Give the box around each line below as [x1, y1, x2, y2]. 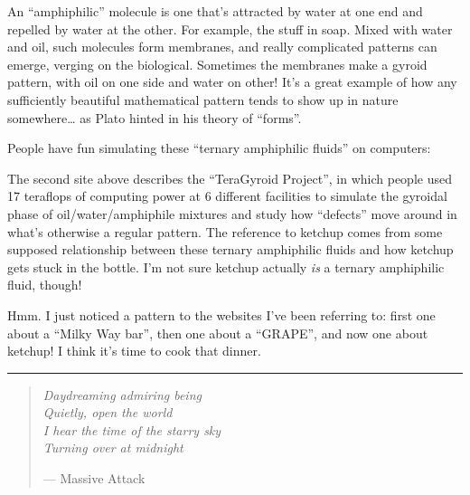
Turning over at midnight [42, 438, 183, 457]
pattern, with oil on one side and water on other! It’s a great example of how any [7, 72, 457, 91]
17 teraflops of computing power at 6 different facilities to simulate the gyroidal [7, 186, 447, 205]
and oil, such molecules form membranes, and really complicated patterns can [7, 37, 437, 56]
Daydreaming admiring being [42, 385, 202, 404]
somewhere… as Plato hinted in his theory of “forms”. [7, 108, 302, 127]
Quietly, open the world [42, 403, 173, 422]
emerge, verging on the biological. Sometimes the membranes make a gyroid [7, 54, 428, 73]
